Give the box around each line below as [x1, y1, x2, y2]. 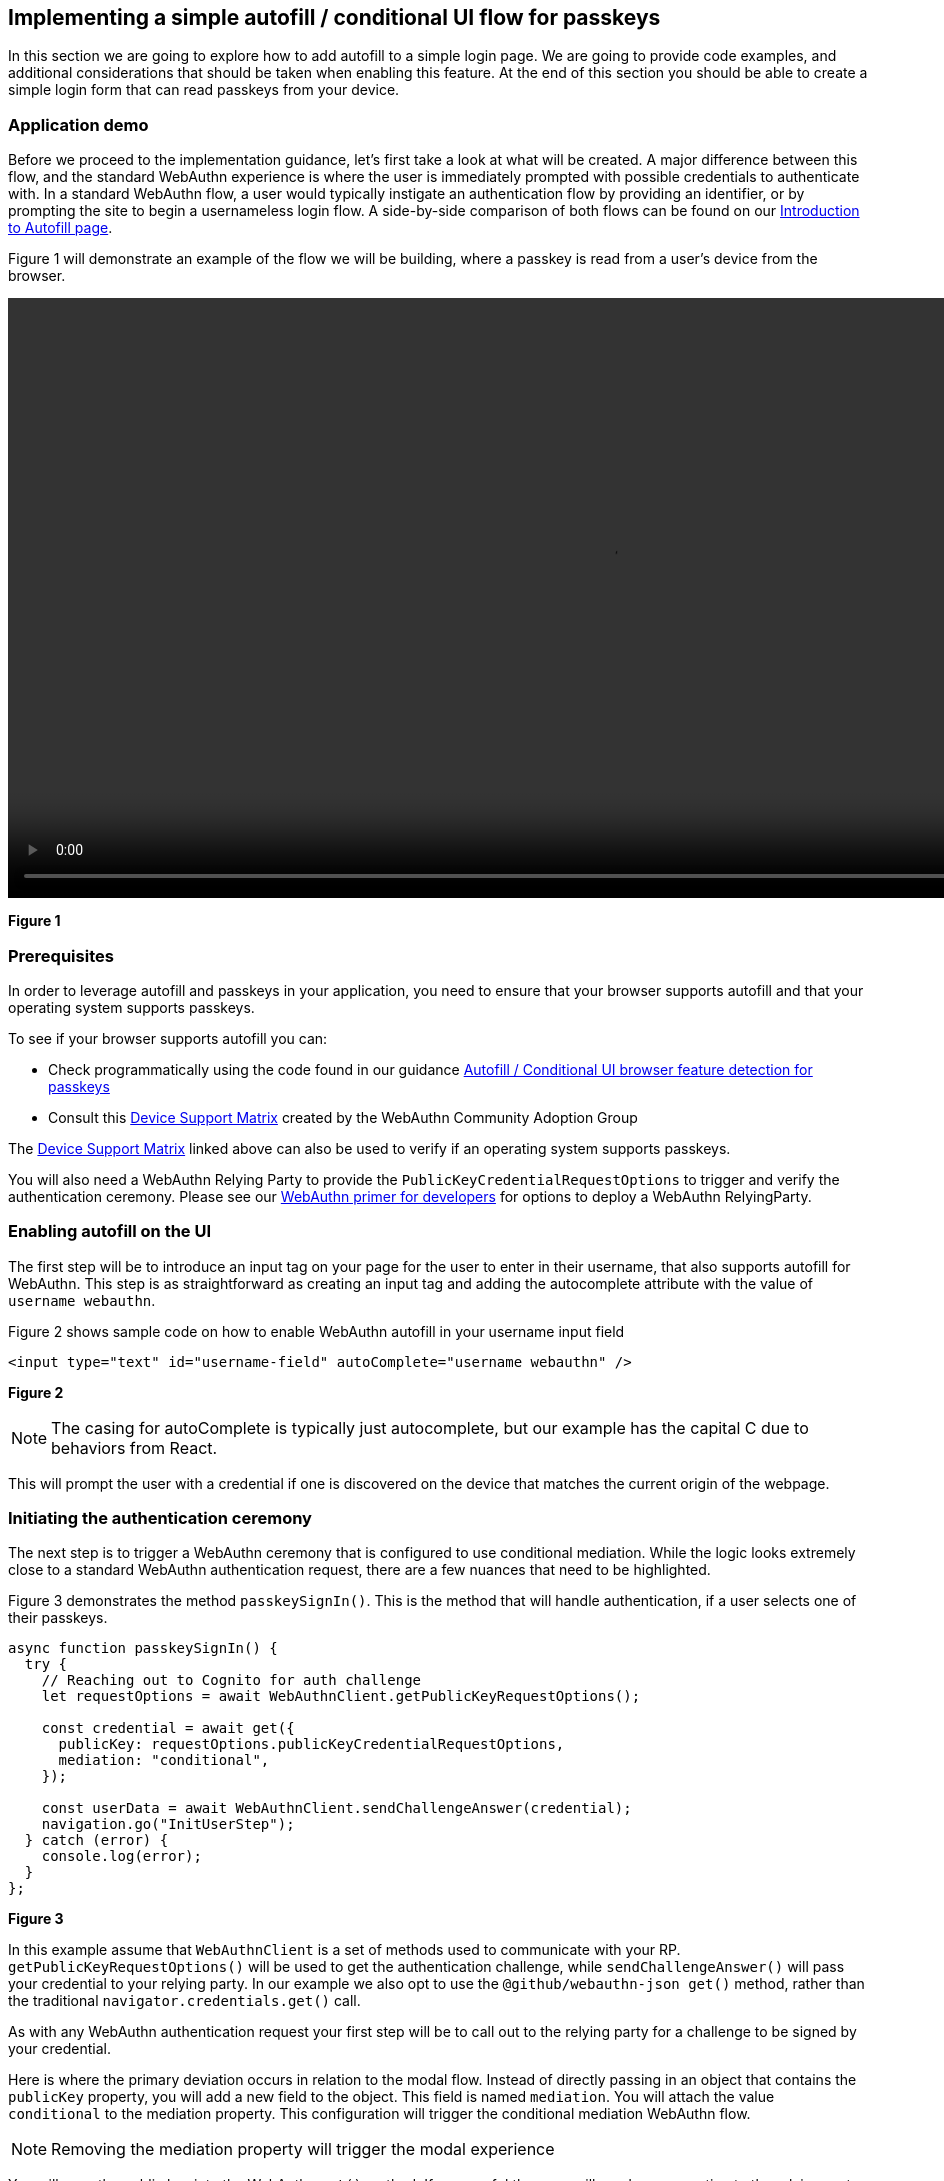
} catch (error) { [24, 1832, 169, 1849]
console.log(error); [41, 1848, 202, 1865]
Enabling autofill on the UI [8, 1221, 212, 1242]
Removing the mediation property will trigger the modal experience [51, 2139, 555, 2160]
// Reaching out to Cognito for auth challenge [41, 1672, 422, 1689]
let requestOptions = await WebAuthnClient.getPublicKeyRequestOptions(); [41, 1688, 641, 1705]
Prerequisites [8, 945, 114, 966]
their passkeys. [8, 1609, 108, 1627]
